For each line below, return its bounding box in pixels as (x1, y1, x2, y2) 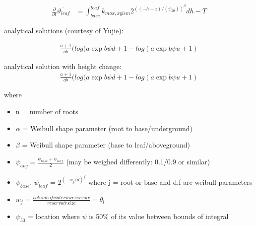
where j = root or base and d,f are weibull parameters (88, 176, 253, 187)
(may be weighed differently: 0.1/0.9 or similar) (66, 156, 210, 166)
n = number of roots (15, 106, 78, 116)
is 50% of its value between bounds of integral (89, 211, 229, 222)
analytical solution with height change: (4, 61, 122, 71)
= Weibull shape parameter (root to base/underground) (22, 123, 193, 133)
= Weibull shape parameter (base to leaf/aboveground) (22, 140, 191, 150)
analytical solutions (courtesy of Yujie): (4, 25, 124, 35)
